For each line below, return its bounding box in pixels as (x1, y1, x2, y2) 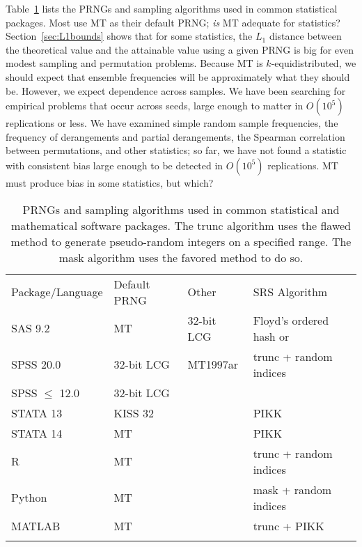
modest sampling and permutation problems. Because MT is (6, 56, 263, 70)
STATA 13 (11, 404, 63, 421)
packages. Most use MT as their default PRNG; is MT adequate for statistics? (6, 15, 340, 29)
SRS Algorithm (253, 284, 328, 300)
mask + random (253, 481, 332, 498)
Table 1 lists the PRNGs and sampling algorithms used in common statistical (6, 1, 338, 15)
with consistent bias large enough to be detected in (6, 157, 223, 172)
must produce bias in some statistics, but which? (6, 175, 214, 190)
